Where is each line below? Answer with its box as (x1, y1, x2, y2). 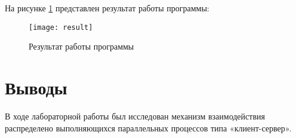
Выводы (5, 75, 67, 100)
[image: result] (29, 23, 93, 32)
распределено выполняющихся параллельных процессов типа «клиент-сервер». (5, 121, 292, 134)
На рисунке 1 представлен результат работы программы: (5, 2, 209, 14)
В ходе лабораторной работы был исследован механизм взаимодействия (5, 109, 265, 122)
